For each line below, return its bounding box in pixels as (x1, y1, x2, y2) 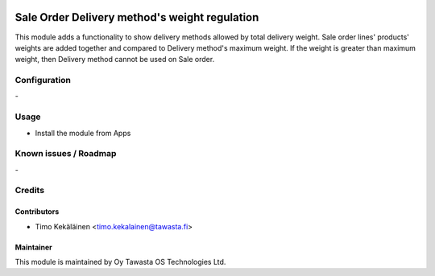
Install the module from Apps (35, 128, 131, 138)
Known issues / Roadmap (14, 148, 117, 159)
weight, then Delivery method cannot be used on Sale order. (14, 55, 215, 64)
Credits (14, 185, 44, 196)
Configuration (14, 75, 72, 86)
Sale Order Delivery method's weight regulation (14, 10, 259, 24)
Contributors (14, 207, 60, 216)
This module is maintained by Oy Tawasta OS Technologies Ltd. (14, 257, 226, 267)
